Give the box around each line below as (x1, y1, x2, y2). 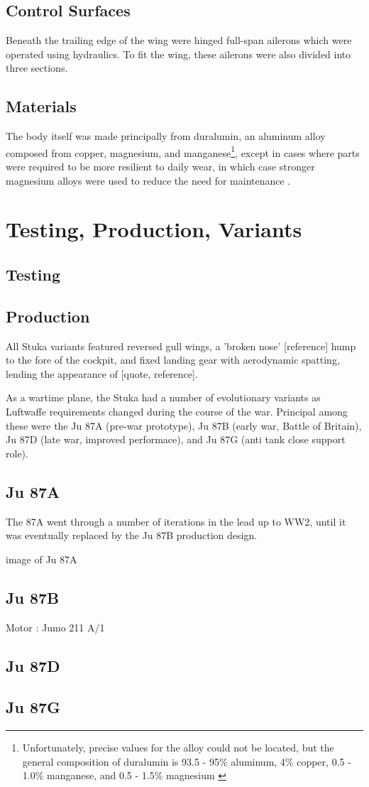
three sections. (6, 60, 68, 75)
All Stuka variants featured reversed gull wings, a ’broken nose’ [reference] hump (6, 338, 356, 353)
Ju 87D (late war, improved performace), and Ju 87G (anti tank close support (6, 432, 346, 447)
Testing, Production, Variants (6, 215, 302, 244)
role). (6, 445, 28, 460)
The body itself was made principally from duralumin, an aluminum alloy (6, 129, 326, 143)
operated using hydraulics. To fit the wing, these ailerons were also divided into (6, 46, 351, 61)
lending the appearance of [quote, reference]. (6, 366, 198, 381)
